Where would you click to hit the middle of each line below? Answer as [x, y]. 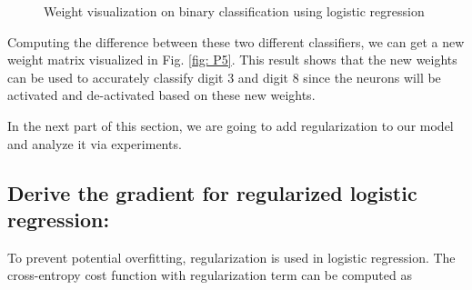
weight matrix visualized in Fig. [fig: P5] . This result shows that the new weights [232, 60]
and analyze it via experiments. [95, 143]
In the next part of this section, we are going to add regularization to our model [231, 125]
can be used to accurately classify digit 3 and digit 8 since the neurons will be [224, 77]
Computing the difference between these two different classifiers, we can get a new [236, 41]
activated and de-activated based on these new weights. [161, 95]
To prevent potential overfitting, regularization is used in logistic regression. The [231, 257]
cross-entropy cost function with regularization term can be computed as [210, 275]
